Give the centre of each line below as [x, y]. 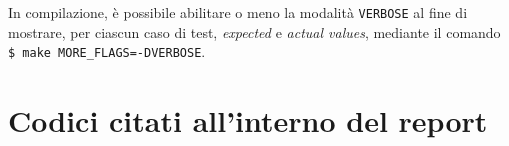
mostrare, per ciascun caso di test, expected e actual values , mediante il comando [254, 31]
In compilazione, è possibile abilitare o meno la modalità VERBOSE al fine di [238, 12]
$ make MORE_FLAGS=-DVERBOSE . [107, 51]
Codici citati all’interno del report [248, 120]
